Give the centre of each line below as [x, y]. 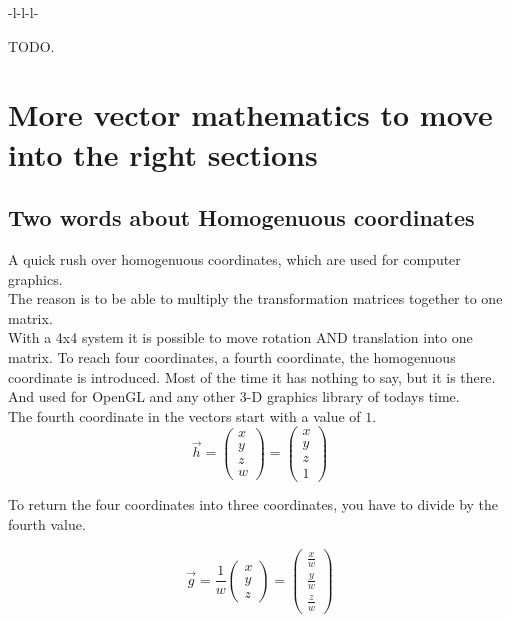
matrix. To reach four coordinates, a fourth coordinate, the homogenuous [232, 356]
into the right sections [163, 153]
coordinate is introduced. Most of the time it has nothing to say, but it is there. [252, 376]
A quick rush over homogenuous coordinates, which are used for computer [234, 258]
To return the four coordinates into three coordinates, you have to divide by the [253, 504]
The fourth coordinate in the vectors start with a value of [184, 415]
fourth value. [47, 524]
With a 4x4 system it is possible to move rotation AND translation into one [240, 337]
